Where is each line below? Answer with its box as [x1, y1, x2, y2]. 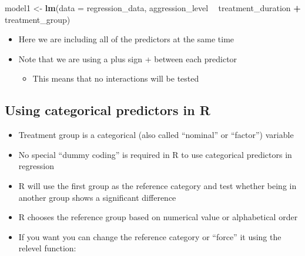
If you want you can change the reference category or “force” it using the [18, 230, 281, 242]
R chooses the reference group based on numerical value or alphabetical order [18, 211, 298, 223]
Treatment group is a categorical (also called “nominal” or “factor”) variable [18, 129, 294, 141]
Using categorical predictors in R [5, 101, 210, 119]
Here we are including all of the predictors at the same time [18, 33, 234, 45]
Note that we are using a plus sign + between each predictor [18, 52, 237, 65]
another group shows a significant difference [18, 191, 176, 203]
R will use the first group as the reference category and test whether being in [18, 179, 297, 191]
